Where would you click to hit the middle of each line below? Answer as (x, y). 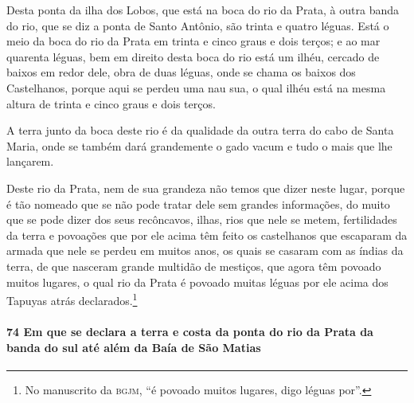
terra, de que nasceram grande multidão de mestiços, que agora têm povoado (194, 266)
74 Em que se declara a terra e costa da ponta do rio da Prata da (190, 331)
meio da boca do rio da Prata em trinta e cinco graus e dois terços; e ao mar (193, 41)
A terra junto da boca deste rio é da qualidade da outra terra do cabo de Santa (200, 130)
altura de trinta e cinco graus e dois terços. (111, 103)
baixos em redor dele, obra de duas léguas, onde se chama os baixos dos (181, 72)
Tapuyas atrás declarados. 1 (72, 299)
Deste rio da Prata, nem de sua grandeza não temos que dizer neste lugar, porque (206, 188)
